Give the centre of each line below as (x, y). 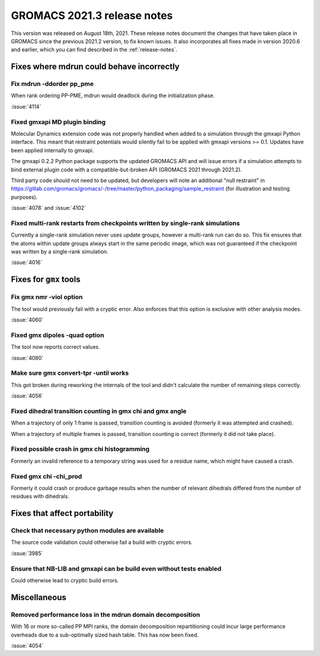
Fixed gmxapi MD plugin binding (58, 122)
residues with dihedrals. (40, 496)
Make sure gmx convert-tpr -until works (70, 373)
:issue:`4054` (27, 645)
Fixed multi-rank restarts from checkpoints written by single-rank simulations (125, 223)
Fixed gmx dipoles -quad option (57, 335)
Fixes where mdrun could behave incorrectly (95, 67)
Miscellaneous (39, 597)
